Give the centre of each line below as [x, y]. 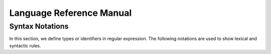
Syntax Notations [39, 26]
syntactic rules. [25, 46]
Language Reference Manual [71, 13]
